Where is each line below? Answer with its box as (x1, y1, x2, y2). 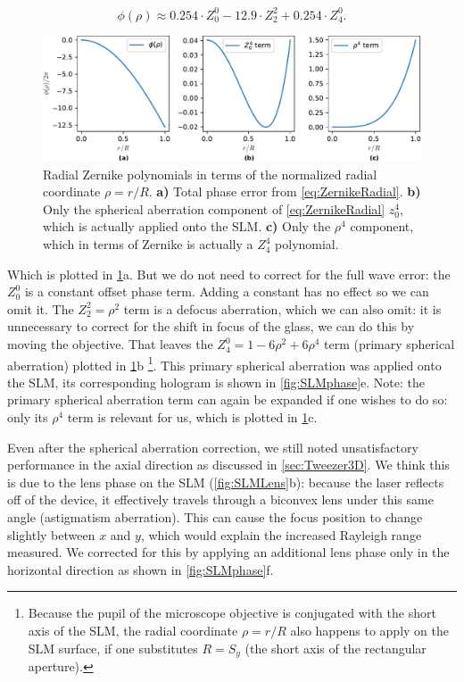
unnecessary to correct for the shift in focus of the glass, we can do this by (7, 317, 415, 336)
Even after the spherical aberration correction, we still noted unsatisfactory (7, 437, 418, 456)
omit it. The (7, 299, 74, 318)
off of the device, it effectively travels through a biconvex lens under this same (7, 490, 434, 509)
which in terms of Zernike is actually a (43, 235, 253, 254)
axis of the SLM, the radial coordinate (28, 621, 238, 640)
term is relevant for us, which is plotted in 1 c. (67, 408, 318, 427)
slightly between (7, 525, 95, 544)
